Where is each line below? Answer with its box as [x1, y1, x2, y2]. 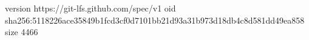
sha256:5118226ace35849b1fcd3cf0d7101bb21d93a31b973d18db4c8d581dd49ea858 [5, 13, 305, 26]
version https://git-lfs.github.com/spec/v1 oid [5, 2, 176, 14]
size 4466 [5, 25, 38, 38]
